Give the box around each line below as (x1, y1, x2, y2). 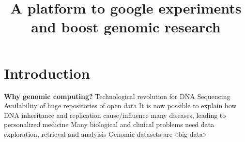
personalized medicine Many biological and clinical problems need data (4, 119, 214, 129)
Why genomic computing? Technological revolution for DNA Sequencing (4, 91, 230, 101)
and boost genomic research (31, 17, 221, 37)
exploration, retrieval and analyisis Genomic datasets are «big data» (4, 128, 207, 139)
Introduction (4, 63, 90, 83)
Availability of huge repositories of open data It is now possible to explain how (4, 100, 237, 111)
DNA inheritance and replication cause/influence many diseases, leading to (4, 110, 226, 120)
